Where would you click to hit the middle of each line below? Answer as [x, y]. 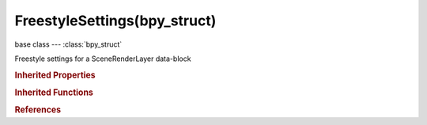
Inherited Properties [55, 75]
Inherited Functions [54, 93]
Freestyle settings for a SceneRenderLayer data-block [103, 59]
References [38, 110]
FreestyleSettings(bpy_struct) [115, 21]
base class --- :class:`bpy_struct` [68, 44]
